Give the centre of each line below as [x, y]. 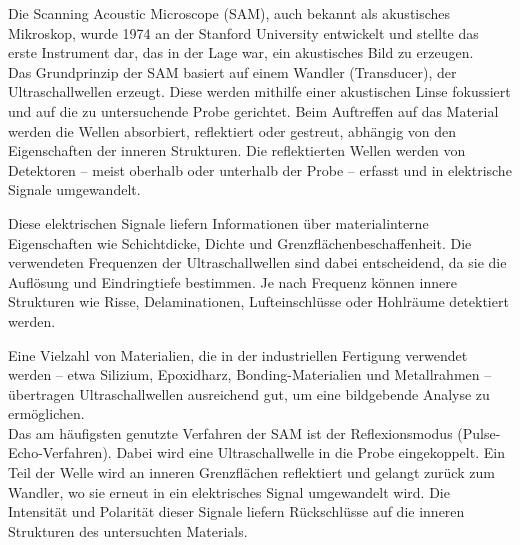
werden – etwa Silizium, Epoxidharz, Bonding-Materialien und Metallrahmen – [250, 374]
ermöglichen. [46, 413]
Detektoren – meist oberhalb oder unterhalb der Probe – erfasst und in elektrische [260, 169]
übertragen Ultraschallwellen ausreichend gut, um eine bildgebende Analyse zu [249, 393]
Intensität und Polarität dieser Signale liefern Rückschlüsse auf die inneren [236, 511]
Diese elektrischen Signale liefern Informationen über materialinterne [218, 222]
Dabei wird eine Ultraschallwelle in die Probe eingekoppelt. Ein [310, 452]
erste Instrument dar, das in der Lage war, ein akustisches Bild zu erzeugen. [241, 52]
